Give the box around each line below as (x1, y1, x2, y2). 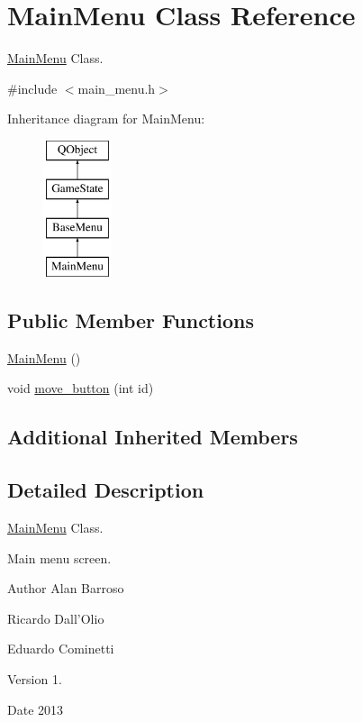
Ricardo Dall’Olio (7, 608, 104, 627)
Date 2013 (7, 699, 64, 718)
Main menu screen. (7, 548, 112, 567)
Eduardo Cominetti (7, 639, 114, 658)
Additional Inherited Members (7, 423, 298, 451)
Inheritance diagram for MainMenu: (7, 109, 205, 128)
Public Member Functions (7, 306, 254, 334)
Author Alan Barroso (7, 579, 124, 598)
